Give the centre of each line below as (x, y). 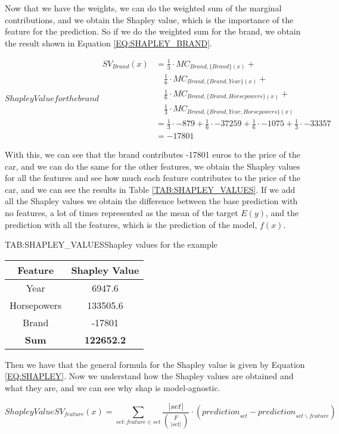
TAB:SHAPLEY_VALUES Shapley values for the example (111, 244)
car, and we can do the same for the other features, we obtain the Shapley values (153, 166)
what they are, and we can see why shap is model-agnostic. (113, 387)
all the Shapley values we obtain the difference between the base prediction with (151, 201)
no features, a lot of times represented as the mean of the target (122, 213)
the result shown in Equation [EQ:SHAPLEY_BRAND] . (108, 43)
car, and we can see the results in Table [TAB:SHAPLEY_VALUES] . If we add (150, 189)
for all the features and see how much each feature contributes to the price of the (153, 178)
